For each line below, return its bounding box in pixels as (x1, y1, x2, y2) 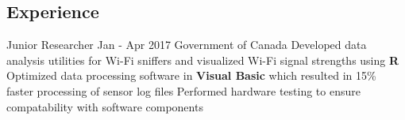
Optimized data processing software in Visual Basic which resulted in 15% (6, 67, 376, 84)
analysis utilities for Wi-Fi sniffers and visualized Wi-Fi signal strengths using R (6, 51, 399, 68)
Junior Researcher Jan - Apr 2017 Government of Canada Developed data (6, 36, 367, 53)
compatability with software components (6, 98, 203, 114)
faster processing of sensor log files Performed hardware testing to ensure (6, 82, 361, 99)
